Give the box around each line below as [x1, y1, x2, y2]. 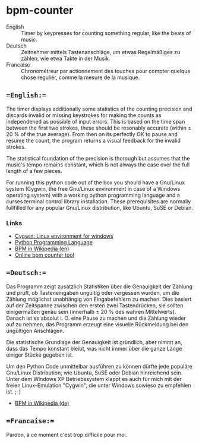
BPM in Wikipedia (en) [14, 245, 70, 253]
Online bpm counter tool [14, 251, 74, 259]
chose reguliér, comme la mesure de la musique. [21, 74, 140, 81]
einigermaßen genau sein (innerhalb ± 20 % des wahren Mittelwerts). [6, 308, 176, 315]
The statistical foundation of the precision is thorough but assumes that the [6, 155, 190, 162]
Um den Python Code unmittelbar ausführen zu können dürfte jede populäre [6, 363, 193, 370]
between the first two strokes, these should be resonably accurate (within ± [6, 124, 192, 131]
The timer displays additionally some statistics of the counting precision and [6, 105, 192, 112]
